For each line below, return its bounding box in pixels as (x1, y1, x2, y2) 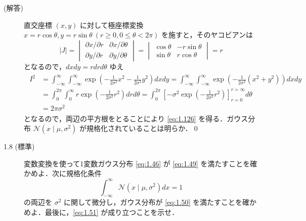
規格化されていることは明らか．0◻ (86, 123, 200, 134)
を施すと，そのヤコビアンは (161, 29, 253, 40)
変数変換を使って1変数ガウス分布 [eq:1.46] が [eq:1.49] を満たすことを (24, 158, 250, 168)
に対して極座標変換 (79, 19, 144, 30)
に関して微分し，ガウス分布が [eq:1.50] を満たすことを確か (64, 197, 257, 207)
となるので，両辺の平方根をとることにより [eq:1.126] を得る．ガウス (24, 113, 248, 123)
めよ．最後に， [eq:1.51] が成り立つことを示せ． (24, 206, 179, 217)
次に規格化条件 (52, 168, 102, 179)
